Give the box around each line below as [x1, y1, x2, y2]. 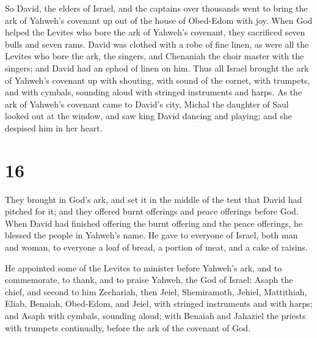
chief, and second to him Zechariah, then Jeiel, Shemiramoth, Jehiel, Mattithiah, [5, 285, 307, 298]
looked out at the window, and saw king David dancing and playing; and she [5, 109, 292, 122]
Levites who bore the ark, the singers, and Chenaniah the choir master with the [5, 50, 304, 62]
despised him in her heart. [5, 121, 103, 134]
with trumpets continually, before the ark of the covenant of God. [5, 321, 251, 334]
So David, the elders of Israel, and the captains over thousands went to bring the [5, 2, 308, 14]
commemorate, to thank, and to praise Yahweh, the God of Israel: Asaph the [5, 273, 293, 286]
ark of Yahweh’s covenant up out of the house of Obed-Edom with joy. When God [5, 13, 313, 26]
